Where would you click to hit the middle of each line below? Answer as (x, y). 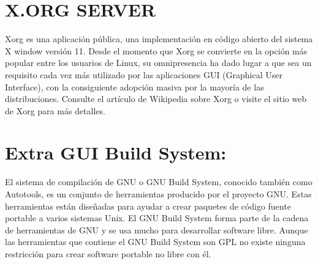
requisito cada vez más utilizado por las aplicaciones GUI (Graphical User (144, 74)
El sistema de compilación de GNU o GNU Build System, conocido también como (159, 182)
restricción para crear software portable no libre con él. (108, 253)
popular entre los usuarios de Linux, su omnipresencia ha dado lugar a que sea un (158, 63)
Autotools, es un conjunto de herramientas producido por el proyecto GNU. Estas (158, 194)
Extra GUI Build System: (116, 152)
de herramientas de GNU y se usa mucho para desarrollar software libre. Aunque (157, 229)
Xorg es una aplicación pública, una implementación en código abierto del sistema (159, 39)
